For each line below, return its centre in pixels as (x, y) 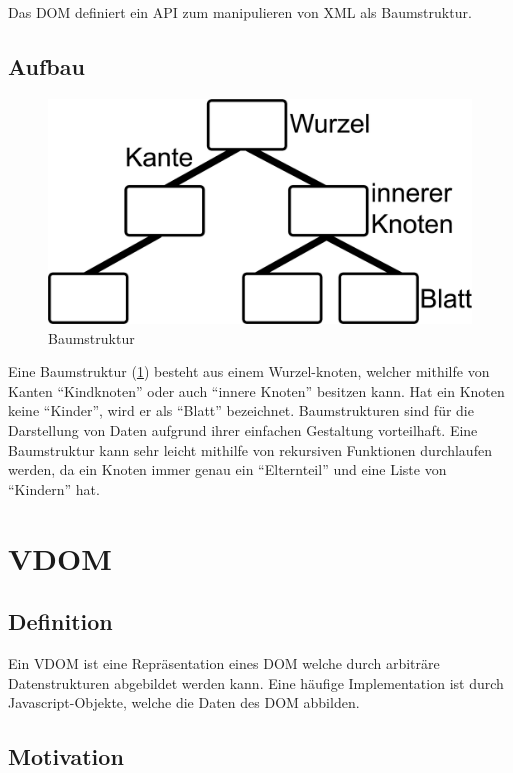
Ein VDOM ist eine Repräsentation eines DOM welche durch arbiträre (224, 662)
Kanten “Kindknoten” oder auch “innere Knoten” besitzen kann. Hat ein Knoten (256, 390)
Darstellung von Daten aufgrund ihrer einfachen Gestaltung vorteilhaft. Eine (243, 430)
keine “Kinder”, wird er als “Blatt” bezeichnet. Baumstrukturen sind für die (241, 410)
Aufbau (46, 65)
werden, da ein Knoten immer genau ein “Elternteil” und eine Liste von (227, 469)
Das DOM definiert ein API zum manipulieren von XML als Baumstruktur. (240, 12)
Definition (60, 621)
